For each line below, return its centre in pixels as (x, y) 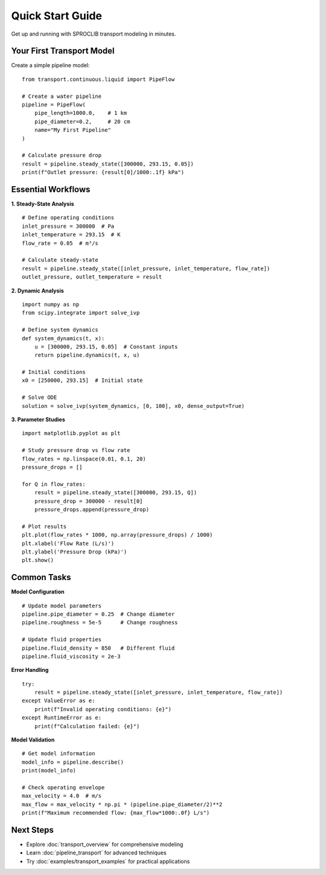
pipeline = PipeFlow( (54, 105)
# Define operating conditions (68, 218)
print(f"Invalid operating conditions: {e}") (103, 709)
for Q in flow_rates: (54, 484)
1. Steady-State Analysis (43, 204)
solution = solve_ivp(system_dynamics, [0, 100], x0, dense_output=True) (133, 406)
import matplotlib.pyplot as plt (71, 433)
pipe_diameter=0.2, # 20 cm (82, 121)
